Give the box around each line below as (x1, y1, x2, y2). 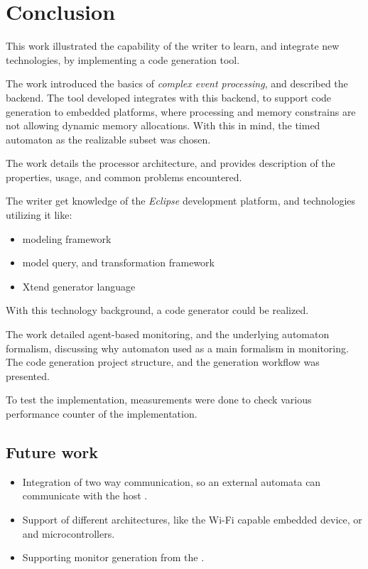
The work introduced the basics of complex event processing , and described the (6, 76, 348, 91)
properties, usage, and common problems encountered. (6, 169, 242, 184)
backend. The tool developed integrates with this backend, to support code (6, 90, 332, 104)
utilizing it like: (6, 207, 72, 222)
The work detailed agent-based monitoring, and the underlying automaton (6, 327, 330, 342)
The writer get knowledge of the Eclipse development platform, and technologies (6, 193, 356, 208)
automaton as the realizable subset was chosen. (6, 131, 211, 146)
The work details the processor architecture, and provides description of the (6, 156, 335, 170)
